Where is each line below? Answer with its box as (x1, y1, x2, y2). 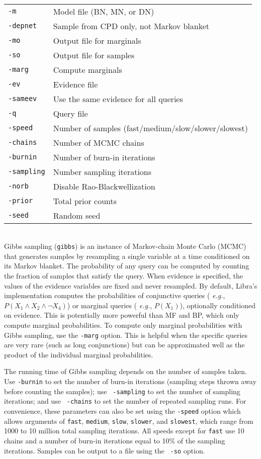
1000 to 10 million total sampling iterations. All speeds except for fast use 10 (4, 425, 244, 436)
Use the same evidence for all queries (53, 93, 183, 105)
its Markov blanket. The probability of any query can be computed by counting (4, 260, 249, 271)
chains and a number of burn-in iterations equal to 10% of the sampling (4, 435, 225, 445)
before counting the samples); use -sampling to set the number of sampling (4, 386, 240, 396)
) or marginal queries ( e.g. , (67, 300, 152, 310)
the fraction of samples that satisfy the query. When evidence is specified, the (4, 270, 243, 281)
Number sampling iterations (53, 165, 152, 177)
